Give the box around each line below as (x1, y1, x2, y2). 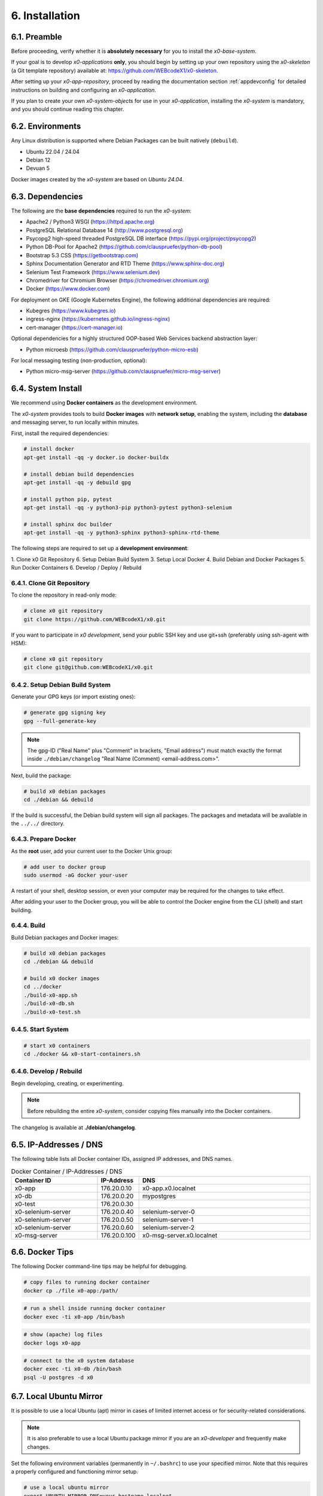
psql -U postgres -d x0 (23, 1374, 94, 1381)
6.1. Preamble (11, 32, 62, 42)
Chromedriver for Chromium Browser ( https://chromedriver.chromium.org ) (26, 276, 209, 284)
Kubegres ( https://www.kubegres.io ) (26, 307, 116, 314)
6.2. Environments (11, 121, 81, 132)
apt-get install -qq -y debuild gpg (23, 479, 132, 486)
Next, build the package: (11, 772, 72, 779)
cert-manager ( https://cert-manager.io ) (26, 324, 123, 331)
